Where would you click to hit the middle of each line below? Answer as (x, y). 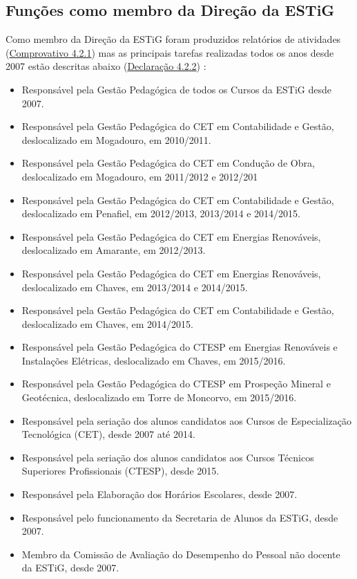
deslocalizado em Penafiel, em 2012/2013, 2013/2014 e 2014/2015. (161, 213)
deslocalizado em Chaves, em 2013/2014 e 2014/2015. (135, 287)
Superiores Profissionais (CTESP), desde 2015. (120, 471)
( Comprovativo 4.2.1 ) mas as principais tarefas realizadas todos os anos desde (170, 52)
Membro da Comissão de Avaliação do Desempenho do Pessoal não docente (181, 554)
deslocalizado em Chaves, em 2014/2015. (108, 323)
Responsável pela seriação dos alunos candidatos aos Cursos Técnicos (168, 457)
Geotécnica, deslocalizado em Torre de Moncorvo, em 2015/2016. (159, 397)
